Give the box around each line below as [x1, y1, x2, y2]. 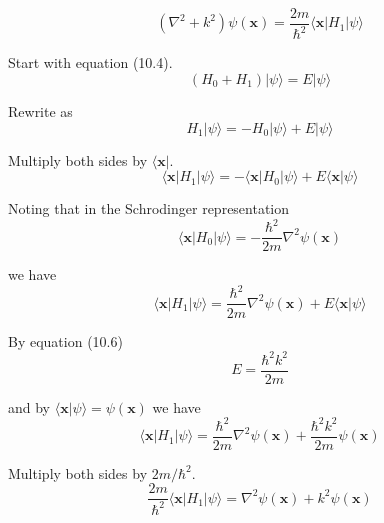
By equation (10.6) [8, 330, 123, 351]
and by [8, 396, 51, 417]
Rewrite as [8, 101, 73, 121]
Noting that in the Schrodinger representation [8, 198, 290, 219]
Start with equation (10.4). [8, 52, 173, 73]
